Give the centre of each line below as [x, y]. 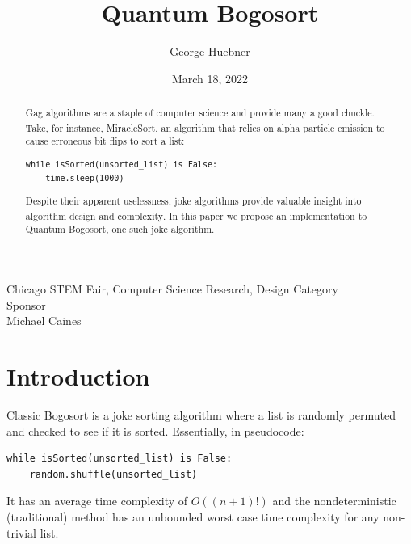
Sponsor [26, 304]
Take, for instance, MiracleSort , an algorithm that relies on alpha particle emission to [205, 127]
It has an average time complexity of [97, 501]
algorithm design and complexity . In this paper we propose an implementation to [196, 215]
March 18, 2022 [210, 78]
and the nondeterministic [334, 501]
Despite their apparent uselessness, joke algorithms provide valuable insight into [193, 201]
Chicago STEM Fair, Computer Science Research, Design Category [172, 289]
